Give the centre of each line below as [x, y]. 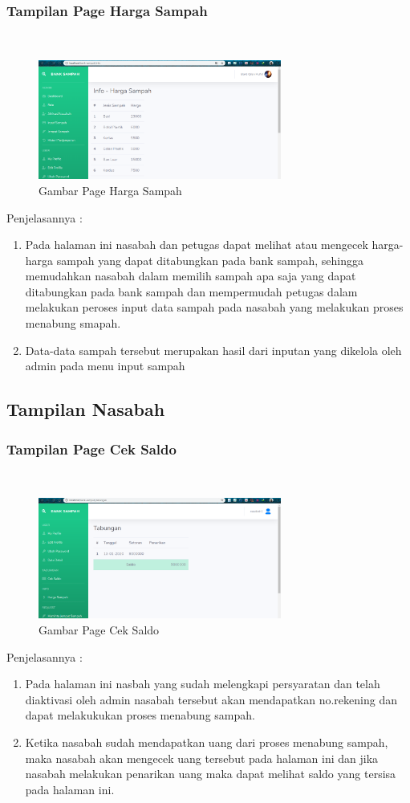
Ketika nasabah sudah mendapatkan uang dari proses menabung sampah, [207, 742]
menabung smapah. [73, 323]
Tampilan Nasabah [86, 409]
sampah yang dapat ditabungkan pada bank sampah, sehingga [210, 260]
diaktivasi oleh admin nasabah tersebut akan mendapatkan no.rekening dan [211, 699]
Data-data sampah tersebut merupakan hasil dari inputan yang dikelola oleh [213, 350]
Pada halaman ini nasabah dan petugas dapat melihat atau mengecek [197, 245]
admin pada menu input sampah [105, 366]
